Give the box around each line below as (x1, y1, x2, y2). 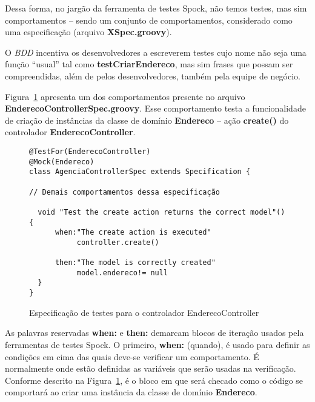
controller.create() (76, 238, 159, 247)
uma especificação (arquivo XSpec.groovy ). (5, 25, 172, 38)
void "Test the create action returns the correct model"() (38, 207, 285, 216)
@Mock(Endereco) (29, 157, 94, 166)
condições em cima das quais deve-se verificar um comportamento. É (5, 350, 259, 363)
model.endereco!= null (76, 268, 168, 277)
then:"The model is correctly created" (55, 258, 216, 267)
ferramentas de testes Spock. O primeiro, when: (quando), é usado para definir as (5, 338, 310, 350)
